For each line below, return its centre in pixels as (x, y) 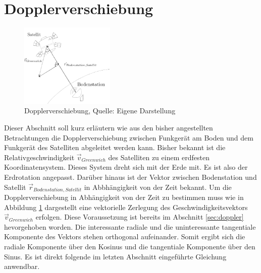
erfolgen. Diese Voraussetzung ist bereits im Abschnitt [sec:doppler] (140, 217)
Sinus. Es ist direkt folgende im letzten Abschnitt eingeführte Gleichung (115, 256)
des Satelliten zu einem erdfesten (159, 157)
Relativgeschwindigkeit (39, 157)
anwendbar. (22, 266)
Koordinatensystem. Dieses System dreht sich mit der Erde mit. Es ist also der (126, 167)
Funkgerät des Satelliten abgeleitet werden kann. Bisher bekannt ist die (115, 147)
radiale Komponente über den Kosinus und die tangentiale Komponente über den (130, 246)
